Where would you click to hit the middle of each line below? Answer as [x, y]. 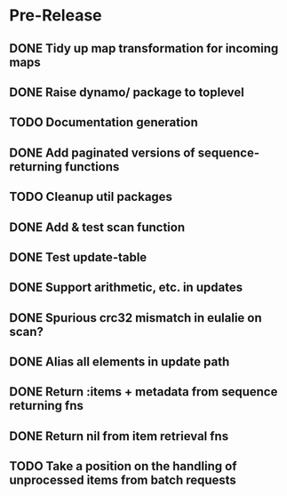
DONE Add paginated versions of [102, 152]
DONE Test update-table [78, 257]
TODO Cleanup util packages [91, 197]
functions [92, 167]
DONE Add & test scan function [97, 227]
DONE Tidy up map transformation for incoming [144, 48]
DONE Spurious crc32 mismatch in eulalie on [136, 318]
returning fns [47, 406]
